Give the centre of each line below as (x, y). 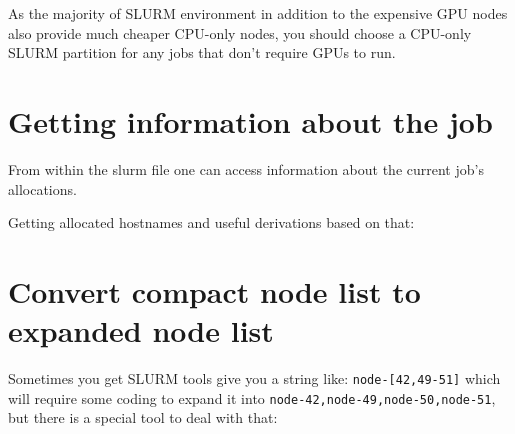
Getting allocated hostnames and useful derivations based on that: (211, 222)
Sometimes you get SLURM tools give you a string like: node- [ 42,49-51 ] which (254, 378)
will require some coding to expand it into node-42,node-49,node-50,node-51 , (252, 397)
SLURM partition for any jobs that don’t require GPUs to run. (202, 52)
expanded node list (141, 330)
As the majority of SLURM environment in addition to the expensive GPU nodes (258, 13)
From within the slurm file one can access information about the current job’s (246, 168)
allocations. (42, 188)
